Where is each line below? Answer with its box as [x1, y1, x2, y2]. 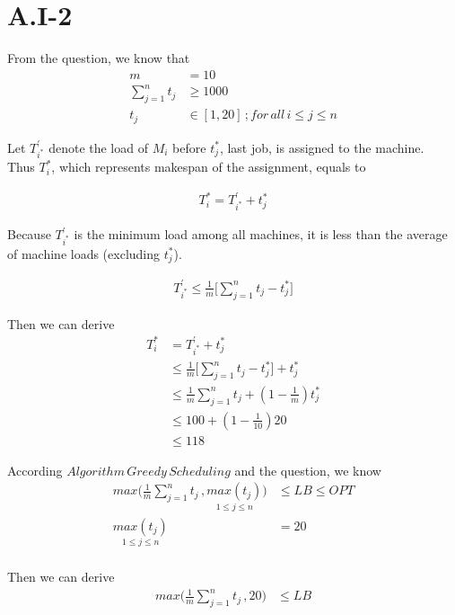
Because [7, 225, 51, 244]
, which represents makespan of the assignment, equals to [51, 157, 366, 176]
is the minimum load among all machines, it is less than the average [74, 225, 448, 244]
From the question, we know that [7, 49, 190, 67]
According [7, 460, 63, 479]
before [172, 138, 206, 156]
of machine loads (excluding [7, 244, 161, 263]
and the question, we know [234, 460, 381, 479]
